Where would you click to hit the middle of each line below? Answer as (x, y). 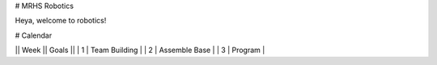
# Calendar (34, 35)
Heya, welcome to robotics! (61, 21)
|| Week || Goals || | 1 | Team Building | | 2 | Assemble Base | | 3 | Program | (140, 50)
